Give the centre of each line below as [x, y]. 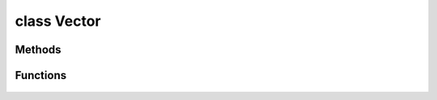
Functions [41, 75]
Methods [38, 50]
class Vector [58, 21]
